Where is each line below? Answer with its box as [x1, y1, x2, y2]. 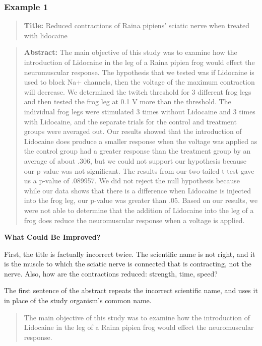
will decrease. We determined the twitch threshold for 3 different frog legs [24, 86, 251, 97]
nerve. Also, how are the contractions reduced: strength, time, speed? [4, 268, 218, 279]
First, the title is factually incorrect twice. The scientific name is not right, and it [4, 248, 255, 259]
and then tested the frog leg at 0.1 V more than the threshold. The [24, 96, 231, 107]
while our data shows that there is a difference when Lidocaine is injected [24, 185, 251, 195]
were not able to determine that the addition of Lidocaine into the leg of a [24, 204, 254, 215]
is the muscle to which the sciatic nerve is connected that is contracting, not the [4, 258, 251, 269]
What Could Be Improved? [4, 232, 101, 242]
